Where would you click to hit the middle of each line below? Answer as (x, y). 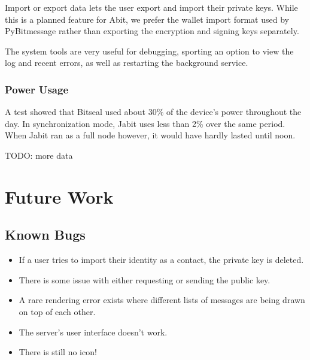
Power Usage (37, 89)
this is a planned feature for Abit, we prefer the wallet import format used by (147, 19)
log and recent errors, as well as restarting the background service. (127, 63)
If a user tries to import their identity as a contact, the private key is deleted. (161, 260)
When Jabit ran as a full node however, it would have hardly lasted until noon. (150, 135)
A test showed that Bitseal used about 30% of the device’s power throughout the (153, 112)
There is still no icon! (58, 352)
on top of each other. (57, 311)
